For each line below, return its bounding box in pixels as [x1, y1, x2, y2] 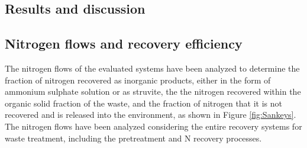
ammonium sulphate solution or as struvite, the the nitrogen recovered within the [5, 85, 301, 98]
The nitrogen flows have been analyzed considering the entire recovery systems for [5, 120, 302, 132]
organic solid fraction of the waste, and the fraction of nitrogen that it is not [5, 96, 283, 109]
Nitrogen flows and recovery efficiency [5, 34, 243, 53]
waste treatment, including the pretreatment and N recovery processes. [5, 131, 262, 144]
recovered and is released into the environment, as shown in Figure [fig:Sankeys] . [5, 108, 296, 121]
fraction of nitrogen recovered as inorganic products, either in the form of [5, 73, 271, 86]
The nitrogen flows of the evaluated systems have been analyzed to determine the [5, 62, 300, 74]
